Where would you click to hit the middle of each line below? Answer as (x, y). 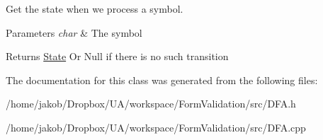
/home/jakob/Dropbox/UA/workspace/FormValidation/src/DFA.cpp (156, 127)
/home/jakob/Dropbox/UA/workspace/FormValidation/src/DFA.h (151, 104)
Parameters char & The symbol (74, 32)
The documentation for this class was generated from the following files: (162, 80)
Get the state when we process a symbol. (95, 8)
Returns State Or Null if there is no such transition (117, 56)
